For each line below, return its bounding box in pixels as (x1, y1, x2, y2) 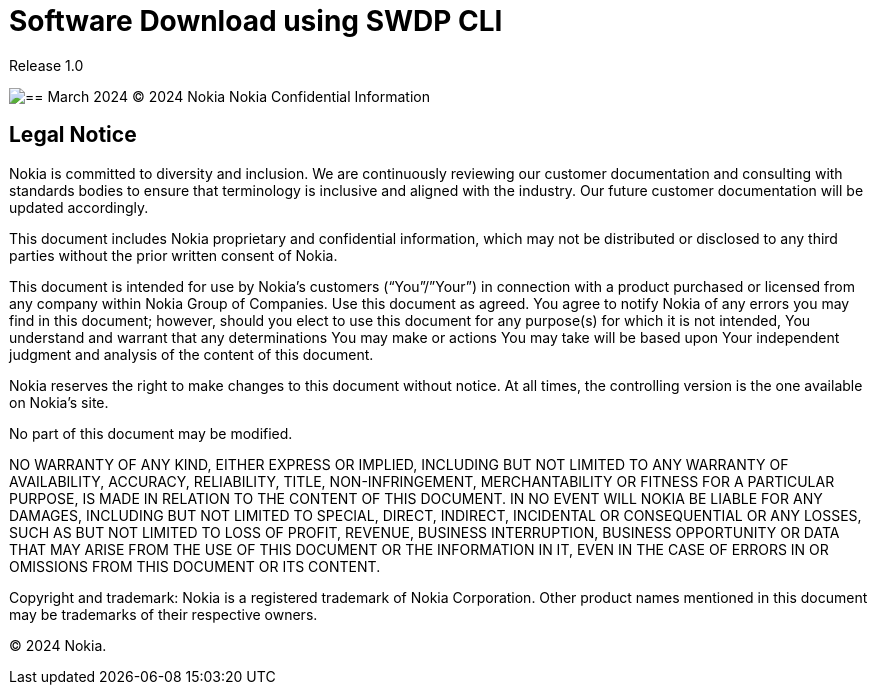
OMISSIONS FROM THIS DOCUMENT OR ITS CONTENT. (9, 557, 381, 575)
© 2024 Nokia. (9, 636, 107, 654)
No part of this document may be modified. (9, 424, 293, 442)
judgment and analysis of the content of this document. (9, 345, 374, 363)
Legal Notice (9, 122, 137, 148)
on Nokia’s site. (9, 393, 109, 411)
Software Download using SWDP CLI (9, 4, 503, 38)
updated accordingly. (9, 198, 149, 216)
